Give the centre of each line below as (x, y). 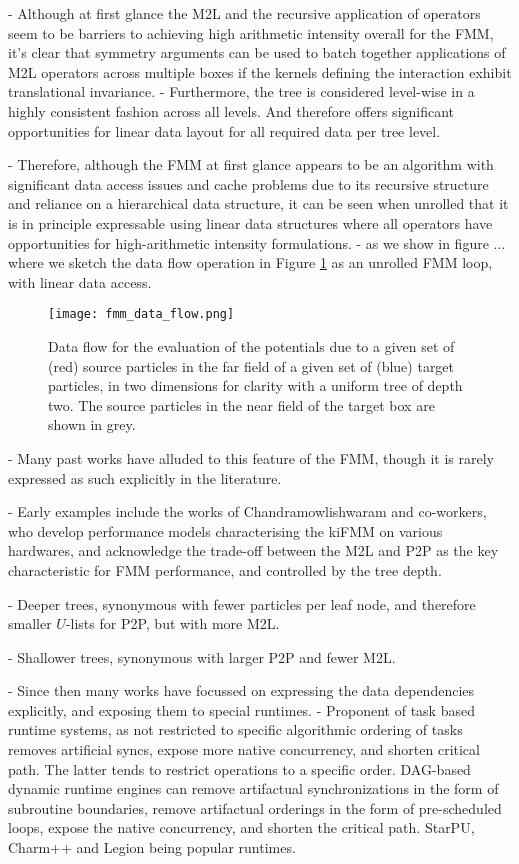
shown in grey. (92, 424)
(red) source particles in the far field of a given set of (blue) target (251, 365)
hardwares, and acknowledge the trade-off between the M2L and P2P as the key (253, 550)
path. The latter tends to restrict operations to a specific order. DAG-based (239, 768)
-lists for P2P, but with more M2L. (172, 623)
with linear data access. (80, 281)
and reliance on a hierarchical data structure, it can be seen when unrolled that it (258, 203)
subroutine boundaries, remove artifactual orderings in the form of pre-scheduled (255, 807)
